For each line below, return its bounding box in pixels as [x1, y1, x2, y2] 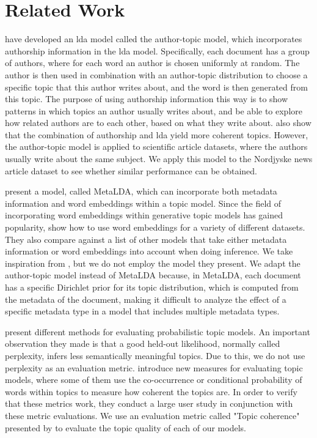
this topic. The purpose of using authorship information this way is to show [5, 92, 288, 105]
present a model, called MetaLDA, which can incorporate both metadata [5, 185, 277, 198]
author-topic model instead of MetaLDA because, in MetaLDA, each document [5, 269, 301, 281]
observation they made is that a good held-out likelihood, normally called [5, 337, 280, 350]
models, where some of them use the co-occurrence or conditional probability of [5, 373, 302, 386]
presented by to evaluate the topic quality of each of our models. [5, 421, 246, 434]
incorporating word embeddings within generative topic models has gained [5, 209, 283, 221]
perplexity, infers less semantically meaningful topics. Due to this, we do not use [5, 349, 305, 362]
